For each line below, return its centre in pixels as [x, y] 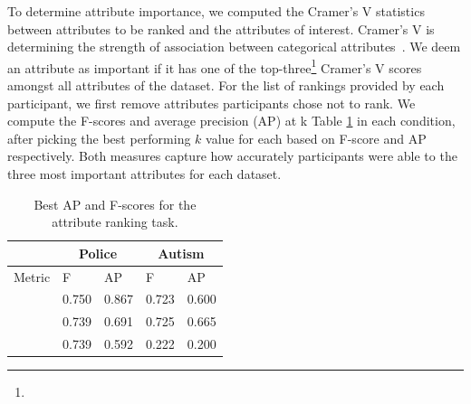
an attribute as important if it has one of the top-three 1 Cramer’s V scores [215, 66]
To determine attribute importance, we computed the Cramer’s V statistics [216, 11]
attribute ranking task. [115, 222]
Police [98, 253]
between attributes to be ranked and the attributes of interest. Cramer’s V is [221, 28]
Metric [32, 276]
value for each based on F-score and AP [316, 138]
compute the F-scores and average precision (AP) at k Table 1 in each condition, [231, 121]
